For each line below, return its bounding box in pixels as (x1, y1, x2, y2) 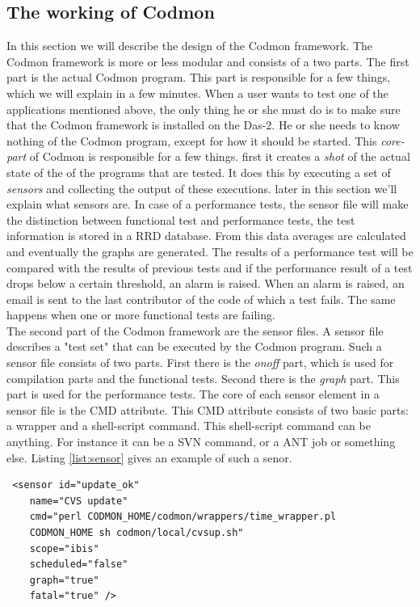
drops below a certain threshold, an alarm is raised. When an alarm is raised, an (6, 275, 405, 292)
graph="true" (29, 574, 99, 586)
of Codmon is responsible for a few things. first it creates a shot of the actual (29, 148, 410, 165)
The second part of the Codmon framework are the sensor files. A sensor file (6, 322, 384, 339)
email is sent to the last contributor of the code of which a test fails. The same (6, 290, 396, 307)
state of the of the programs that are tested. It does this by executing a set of (6, 163, 391, 180)
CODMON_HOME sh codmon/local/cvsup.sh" (29, 527, 244, 539)
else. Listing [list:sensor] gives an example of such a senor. (6, 449, 292, 466)
